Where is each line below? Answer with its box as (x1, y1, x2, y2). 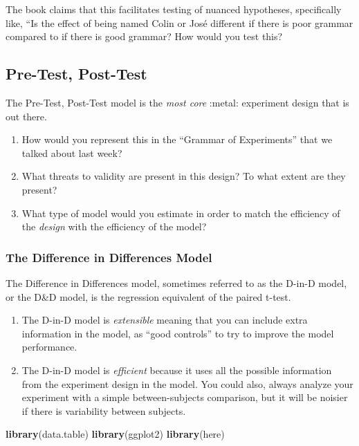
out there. (6, 109, 47, 123)
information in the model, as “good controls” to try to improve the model (21, 326, 334, 340)
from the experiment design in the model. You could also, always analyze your (21, 376, 353, 391)
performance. (21, 340, 77, 354)
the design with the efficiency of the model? (21, 219, 207, 234)
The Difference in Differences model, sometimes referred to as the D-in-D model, (6, 275, 347, 290)
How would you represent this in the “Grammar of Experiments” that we (21, 132, 333, 147)
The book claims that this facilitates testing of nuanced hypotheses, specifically (6, 2, 342, 16)
